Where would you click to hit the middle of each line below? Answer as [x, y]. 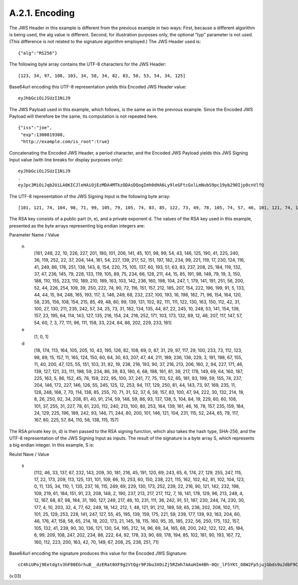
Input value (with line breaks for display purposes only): [66, 160]
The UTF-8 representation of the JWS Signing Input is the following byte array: [90, 196]
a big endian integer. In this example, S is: [52, 445]
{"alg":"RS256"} [38, 53]
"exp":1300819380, [43, 135]
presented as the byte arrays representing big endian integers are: [77, 225]
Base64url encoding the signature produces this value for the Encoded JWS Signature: [98, 553]
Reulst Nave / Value [29, 454]
